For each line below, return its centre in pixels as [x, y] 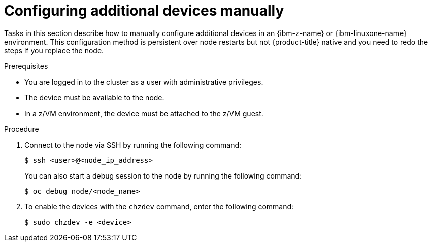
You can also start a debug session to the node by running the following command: [163, 175]
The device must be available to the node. [94, 97]
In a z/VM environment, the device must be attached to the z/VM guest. [144, 113]
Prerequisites [26, 66]
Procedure [22, 129]
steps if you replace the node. [54, 50]
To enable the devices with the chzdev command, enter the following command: [159, 206]
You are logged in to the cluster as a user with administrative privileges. [144, 82]
